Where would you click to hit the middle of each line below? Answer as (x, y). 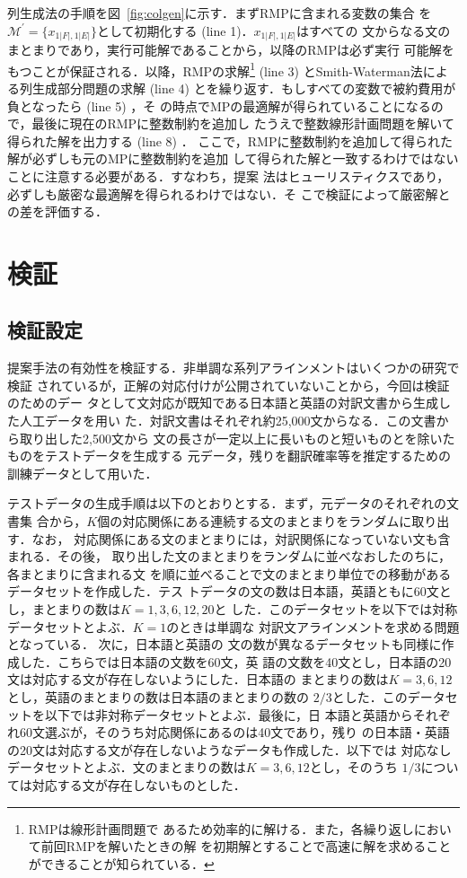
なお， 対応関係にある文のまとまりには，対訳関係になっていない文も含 (241, 538)
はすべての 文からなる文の (374, 30)
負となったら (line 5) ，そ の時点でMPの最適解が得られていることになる (219, 105)
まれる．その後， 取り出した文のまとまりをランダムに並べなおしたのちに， (229, 556)
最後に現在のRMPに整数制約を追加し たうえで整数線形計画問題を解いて (243, 123)
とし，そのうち (353, 767)
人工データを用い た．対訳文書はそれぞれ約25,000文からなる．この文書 (228, 421)
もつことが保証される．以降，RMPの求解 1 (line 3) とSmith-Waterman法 (215, 69)
